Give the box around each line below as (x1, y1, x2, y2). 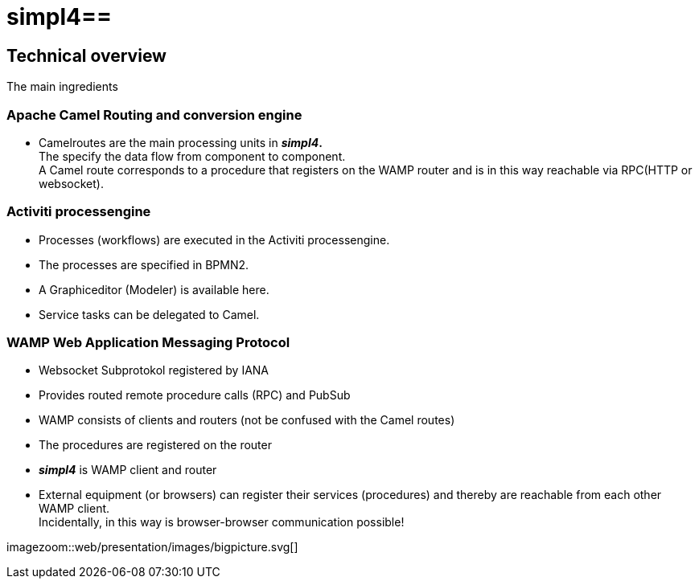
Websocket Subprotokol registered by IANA (39, 363, 269, 378)
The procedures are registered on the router (39, 438, 272, 452)
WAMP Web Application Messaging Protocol (6, 334, 290, 351)
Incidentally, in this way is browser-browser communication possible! (39, 515, 405, 530)
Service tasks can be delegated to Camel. (39, 307, 260, 321)
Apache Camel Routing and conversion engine (6, 106, 302, 123)
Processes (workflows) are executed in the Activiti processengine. (39, 232, 390, 247)
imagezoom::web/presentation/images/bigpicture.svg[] (6, 540, 298, 554)
